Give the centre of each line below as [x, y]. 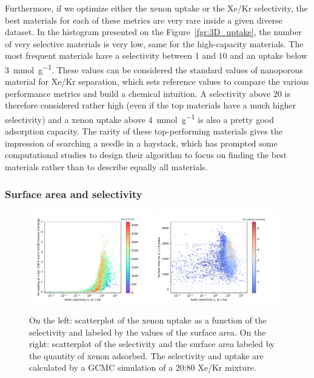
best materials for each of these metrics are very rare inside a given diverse [144, 20]
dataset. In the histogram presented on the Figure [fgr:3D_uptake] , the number [153, 32]
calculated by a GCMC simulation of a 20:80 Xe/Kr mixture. [143, 367]
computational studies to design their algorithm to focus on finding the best [146, 155]
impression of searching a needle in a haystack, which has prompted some [141, 143]
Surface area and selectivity [74, 194]
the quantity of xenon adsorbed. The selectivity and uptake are [146, 355]
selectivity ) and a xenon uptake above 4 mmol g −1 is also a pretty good [139, 118]
